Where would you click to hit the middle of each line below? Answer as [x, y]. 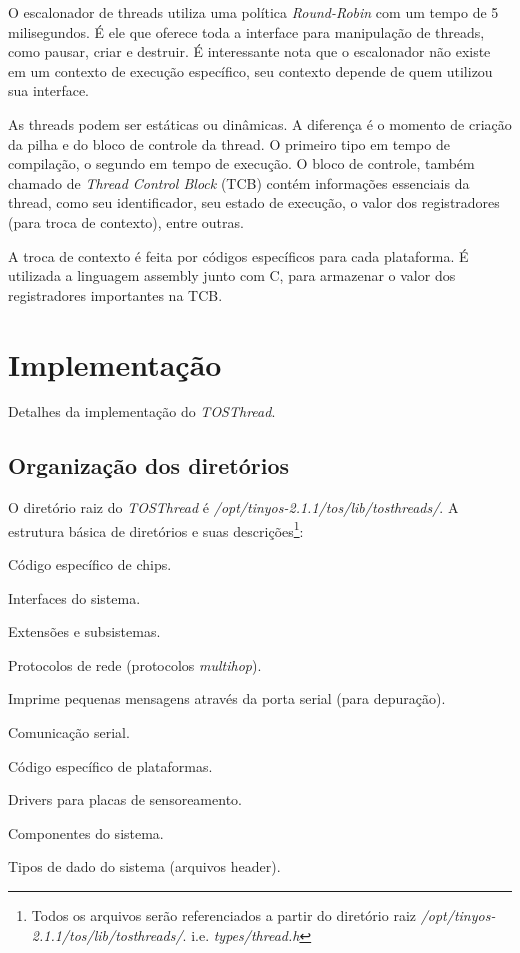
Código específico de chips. [90, 564]
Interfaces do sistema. [74, 597]
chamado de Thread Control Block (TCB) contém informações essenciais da [239, 182]
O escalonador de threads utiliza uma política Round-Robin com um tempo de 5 [253, 12]
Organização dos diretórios [149, 465]
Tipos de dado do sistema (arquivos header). [144, 866]
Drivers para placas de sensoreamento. [125, 799]
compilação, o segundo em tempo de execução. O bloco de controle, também [241, 163]
